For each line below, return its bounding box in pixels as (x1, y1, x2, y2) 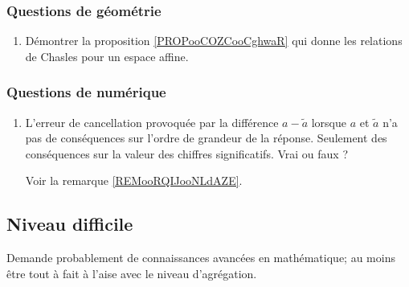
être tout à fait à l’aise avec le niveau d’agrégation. (6, 264, 257, 281)
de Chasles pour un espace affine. (25, 47, 189, 64)
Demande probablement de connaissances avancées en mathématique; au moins (6, 249, 395, 266)
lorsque (311, 113, 346, 130)
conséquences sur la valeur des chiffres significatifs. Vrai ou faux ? (25, 145, 349, 162)
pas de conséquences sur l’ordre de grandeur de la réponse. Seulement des (25, 129, 387, 146)
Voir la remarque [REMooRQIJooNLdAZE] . (25, 172, 243, 189)
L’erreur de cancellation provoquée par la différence (25, 113, 279, 130)
